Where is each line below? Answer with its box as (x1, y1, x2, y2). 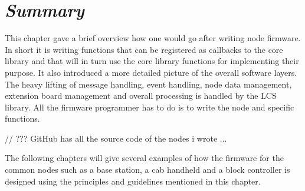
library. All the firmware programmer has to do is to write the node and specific (5, 100, 294, 113)
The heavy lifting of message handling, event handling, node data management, (5, 78, 292, 90)
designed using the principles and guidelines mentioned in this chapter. (5, 175, 261, 187)
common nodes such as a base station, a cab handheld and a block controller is (5, 163, 290, 176)
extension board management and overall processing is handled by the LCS (5, 89, 277, 102)
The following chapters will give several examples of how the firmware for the (5, 152, 284, 164)
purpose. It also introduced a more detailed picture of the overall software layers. (5, 66, 297, 78)
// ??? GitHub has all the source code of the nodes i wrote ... (5, 132, 227, 144)
